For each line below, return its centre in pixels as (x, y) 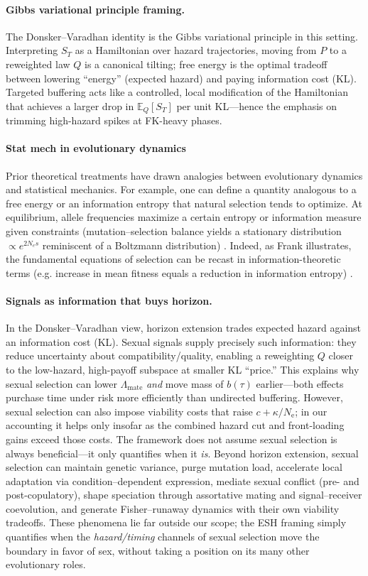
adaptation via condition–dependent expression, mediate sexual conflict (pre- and (183, 480)
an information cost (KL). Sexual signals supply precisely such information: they (181, 341)
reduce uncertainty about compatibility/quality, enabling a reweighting (160, 355)
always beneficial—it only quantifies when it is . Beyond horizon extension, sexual (182, 453)
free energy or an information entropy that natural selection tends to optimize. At (184, 203)
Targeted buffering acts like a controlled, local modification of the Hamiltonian (177, 92)
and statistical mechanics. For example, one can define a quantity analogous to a (181, 189)
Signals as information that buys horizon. (109, 300)
